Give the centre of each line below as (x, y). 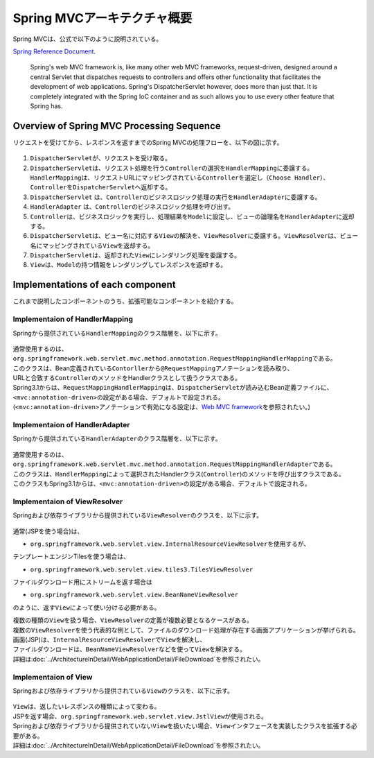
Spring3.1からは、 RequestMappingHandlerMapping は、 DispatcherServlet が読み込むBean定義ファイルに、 (173, 388)
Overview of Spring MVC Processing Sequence (117, 126)
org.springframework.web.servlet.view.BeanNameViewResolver (134, 595)
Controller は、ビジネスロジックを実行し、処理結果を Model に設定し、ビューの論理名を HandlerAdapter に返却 (192, 216)
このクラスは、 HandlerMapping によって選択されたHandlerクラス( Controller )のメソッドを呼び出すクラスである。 (179, 474)
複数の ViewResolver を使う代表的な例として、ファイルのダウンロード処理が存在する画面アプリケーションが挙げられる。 (186, 630)
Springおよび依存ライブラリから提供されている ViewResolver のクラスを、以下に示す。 (138, 515)
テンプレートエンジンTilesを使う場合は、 (71, 557)
